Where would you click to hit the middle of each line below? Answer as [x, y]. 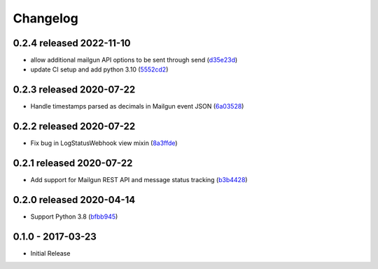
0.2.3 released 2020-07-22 [74, 90]
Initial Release [50, 253]
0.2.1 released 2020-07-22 [73, 164]
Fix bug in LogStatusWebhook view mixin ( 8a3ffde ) [104, 143]
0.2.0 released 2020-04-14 [74, 200]
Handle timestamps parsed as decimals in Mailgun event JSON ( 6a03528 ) [137, 106]
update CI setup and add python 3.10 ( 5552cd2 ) [99, 69]
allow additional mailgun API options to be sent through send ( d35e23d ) [134, 60]
